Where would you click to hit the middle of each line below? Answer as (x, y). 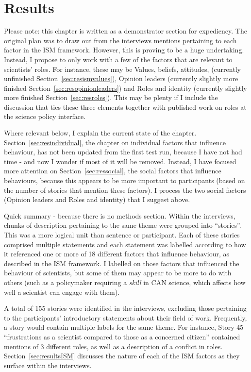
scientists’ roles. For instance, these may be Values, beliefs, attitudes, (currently (122, 69)
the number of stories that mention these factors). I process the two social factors (125, 190)
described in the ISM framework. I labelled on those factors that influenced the (122, 263)
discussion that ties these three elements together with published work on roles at (125, 107)
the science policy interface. (45, 116)
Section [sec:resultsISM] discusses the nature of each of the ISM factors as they (122, 356)
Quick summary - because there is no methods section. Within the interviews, (120, 215)
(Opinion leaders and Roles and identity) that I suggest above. (97, 199)
